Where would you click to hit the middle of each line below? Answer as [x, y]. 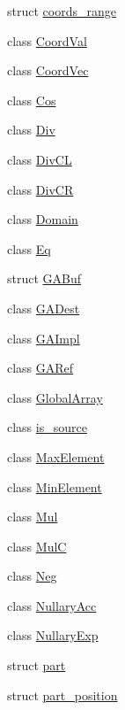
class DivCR [40, 189]
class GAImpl [44, 338]
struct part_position [62, 695]
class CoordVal [47, 40]
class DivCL [40, 159]
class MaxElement [56, 456]
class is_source [47, 427]
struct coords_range [62, 11]
